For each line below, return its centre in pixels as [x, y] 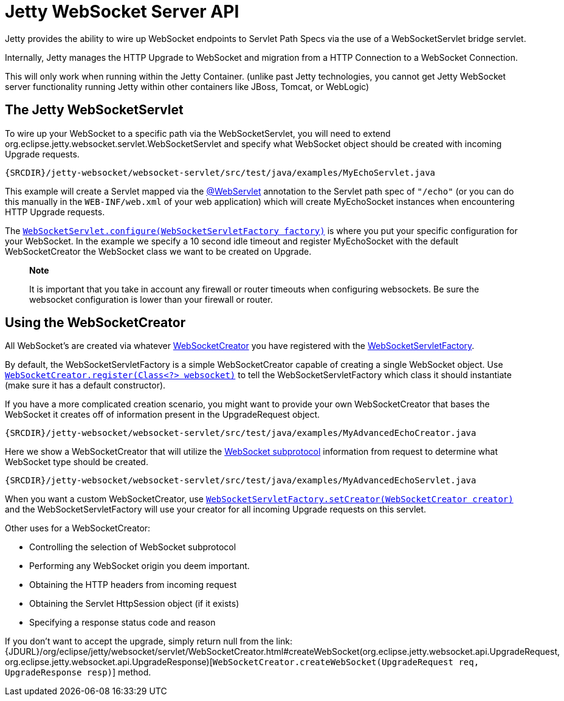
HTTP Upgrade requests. [55, 212]
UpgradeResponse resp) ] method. [78, 672]
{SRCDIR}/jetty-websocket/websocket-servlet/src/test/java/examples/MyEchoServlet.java [220, 172]
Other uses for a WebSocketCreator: [78, 528]
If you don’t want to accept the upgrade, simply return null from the [139, 641]
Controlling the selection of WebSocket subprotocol [133, 547]
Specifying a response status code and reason [122, 623]
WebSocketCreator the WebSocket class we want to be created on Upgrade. [158, 251]
